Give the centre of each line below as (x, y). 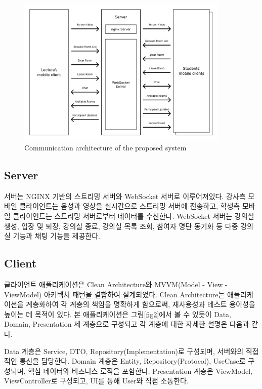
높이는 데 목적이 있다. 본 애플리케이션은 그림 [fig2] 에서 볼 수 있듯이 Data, (118, 314)
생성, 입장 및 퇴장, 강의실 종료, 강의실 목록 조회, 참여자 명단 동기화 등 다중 (121, 226)
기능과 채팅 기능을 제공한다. (56, 236)
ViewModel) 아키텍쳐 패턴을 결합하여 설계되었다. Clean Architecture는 (115, 294)
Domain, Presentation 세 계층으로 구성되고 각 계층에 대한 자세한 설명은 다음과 (127, 324)
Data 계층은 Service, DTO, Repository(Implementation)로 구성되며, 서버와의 (124, 351)
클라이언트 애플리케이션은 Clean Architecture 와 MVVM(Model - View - (116, 284)
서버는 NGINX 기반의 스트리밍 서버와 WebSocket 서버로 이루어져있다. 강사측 (125, 196)
